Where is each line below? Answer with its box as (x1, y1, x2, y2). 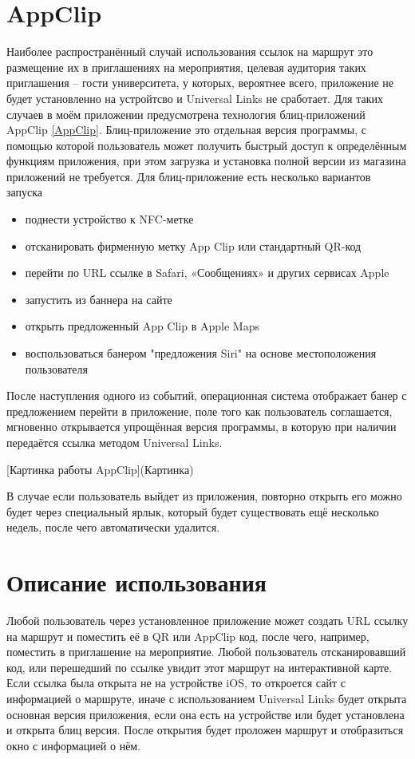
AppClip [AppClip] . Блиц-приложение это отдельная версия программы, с (6, 121, 366, 138)
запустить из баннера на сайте (25, 291, 172, 307)
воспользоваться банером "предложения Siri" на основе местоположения (25, 345, 377, 362)
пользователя (25, 360, 88, 377)
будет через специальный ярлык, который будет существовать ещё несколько (6, 503, 379, 520)
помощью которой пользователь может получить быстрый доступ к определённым (6, 136, 407, 153)
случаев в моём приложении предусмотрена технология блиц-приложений (6, 105, 366, 122)
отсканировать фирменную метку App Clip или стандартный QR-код (25, 237, 362, 254)
